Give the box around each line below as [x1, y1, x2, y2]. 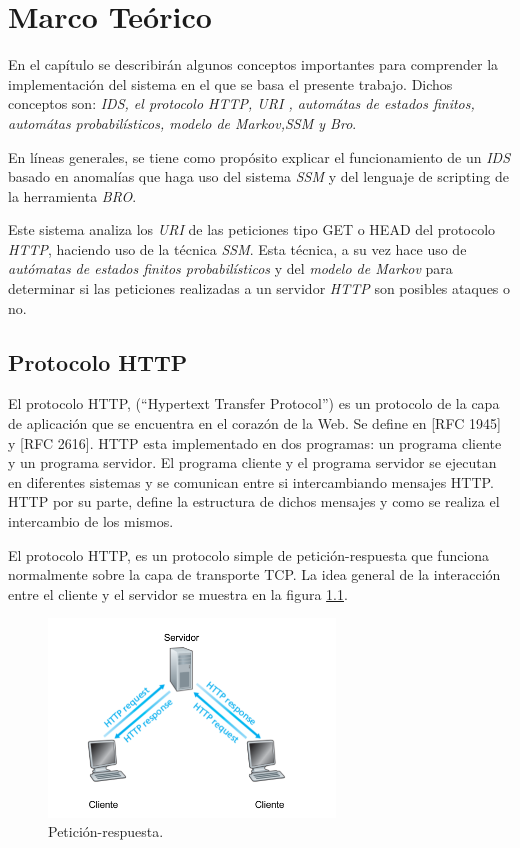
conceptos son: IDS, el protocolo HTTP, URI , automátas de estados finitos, [8, 93, 475, 114]
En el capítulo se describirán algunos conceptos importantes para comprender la [8, 54, 499, 75]
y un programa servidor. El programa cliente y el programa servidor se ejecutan [8, 452, 497, 473]
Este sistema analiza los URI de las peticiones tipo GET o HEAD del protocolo [8, 219, 496, 240]
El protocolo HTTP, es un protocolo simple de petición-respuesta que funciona [8, 544, 490, 565]
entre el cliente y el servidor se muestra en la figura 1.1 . [8, 583, 348, 604]
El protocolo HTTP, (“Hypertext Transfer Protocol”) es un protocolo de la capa [8, 393, 500, 414]
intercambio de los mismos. [8, 511, 174, 532]
